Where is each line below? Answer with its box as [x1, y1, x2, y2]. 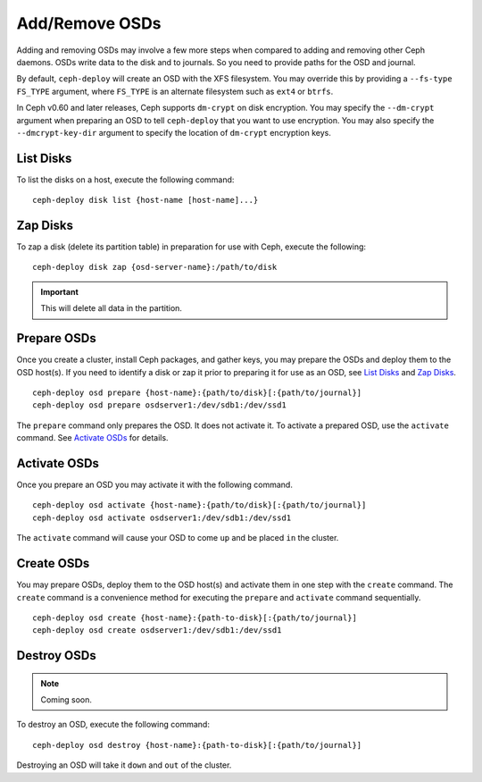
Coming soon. [40, 694, 93, 705]
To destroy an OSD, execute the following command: [16, 719, 210, 730]
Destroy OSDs [16, 648, 97, 663]
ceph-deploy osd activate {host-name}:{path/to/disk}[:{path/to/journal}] [32, 500, 367, 510]
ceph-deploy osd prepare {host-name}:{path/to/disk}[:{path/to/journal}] [32, 387, 362, 398]
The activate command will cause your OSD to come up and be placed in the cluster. [16, 533, 339, 543]
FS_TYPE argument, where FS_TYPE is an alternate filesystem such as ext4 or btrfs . [16, 86, 334, 97]
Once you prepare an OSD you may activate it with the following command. [16, 479, 294, 491]
